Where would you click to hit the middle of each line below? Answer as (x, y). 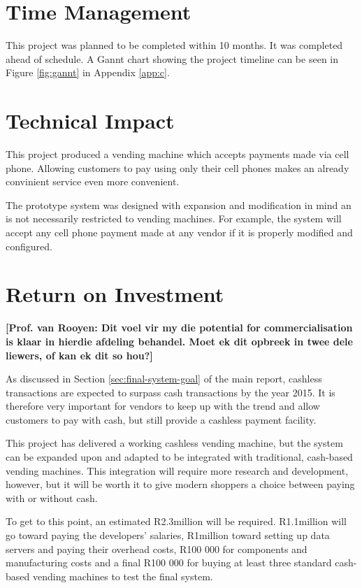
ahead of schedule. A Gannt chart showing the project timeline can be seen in (172, 58)
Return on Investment (115, 294)
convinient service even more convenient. (93, 181)
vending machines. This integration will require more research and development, (177, 470)
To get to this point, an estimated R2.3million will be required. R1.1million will (176, 521)
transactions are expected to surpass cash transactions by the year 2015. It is (171, 392)
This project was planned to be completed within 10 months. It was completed (174, 45)
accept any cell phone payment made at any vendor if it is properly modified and (179, 232)
